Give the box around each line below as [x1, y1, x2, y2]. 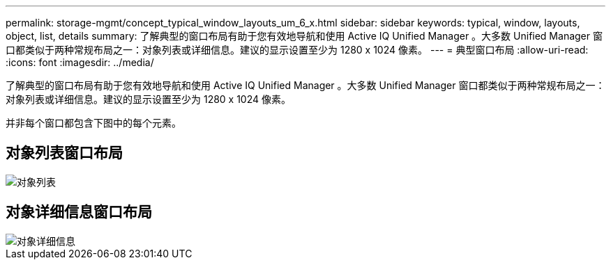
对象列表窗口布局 [6, 144, 123, 162]
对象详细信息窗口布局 [6, 203, 152, 221]
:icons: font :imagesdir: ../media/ [6, 56, 154, 68]
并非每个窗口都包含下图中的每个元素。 [6, 117, 181, 129]
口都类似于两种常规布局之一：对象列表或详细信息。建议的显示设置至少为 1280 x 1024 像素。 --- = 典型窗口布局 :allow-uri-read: [6, 44, 589, 56]
